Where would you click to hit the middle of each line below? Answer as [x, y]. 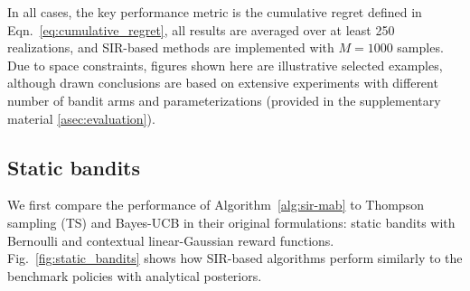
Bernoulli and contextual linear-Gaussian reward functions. [171, 240]
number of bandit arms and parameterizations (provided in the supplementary [224, 100]
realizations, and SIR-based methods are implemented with [171, 47]
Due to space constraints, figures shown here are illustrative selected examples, [225, 65]
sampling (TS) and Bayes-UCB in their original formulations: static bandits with [231, 222]
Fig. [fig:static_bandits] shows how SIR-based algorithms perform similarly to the [235, 258]
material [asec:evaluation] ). [81, 118]
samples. [420, 47]
